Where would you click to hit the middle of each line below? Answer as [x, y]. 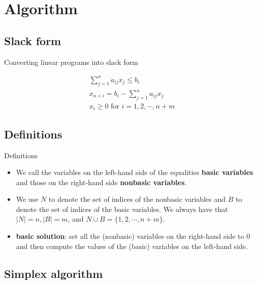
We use [27, 199]
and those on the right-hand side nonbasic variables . [101, 182]
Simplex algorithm [54, 273]
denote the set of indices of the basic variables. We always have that [122, 209]
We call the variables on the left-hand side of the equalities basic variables [135, 172]
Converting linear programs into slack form [71, 62]
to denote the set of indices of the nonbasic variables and [137, 199]
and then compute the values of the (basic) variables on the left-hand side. [132, 246]
